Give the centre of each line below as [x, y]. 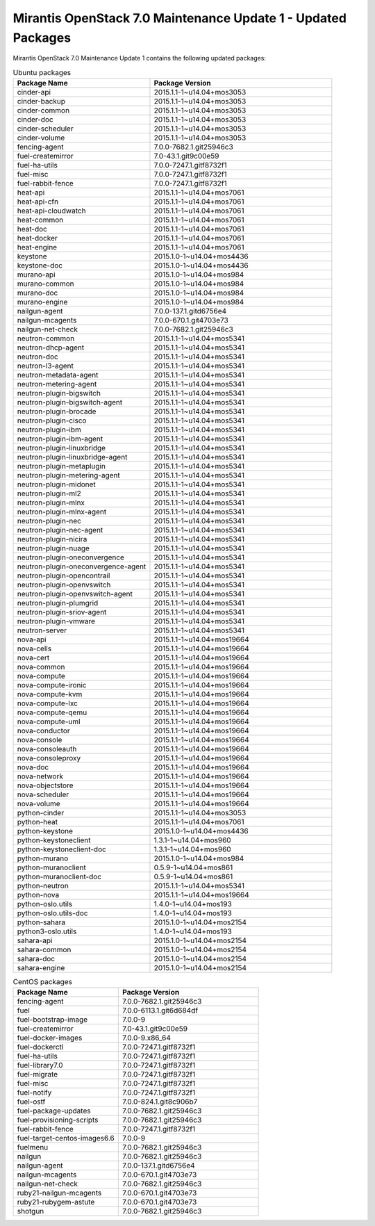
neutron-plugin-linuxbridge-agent [72, 457]
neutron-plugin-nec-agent [60, 530]
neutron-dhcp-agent [51, 348]
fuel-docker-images [50, 1038]
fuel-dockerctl [40, 1047]
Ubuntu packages [42, 72]
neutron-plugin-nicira [52, 539]
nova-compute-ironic [52, 685]
